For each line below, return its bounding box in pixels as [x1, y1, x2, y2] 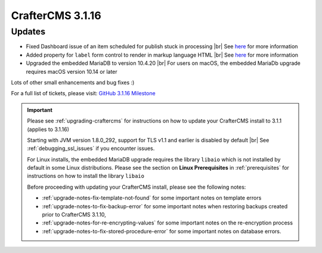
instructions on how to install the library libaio [27, 173, 144, 180]
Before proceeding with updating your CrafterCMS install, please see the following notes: [27, 183, 246, 190]
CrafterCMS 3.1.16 [11, 9, 101, 22]
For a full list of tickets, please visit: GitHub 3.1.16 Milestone [11, 90, 156, 97]
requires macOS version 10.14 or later [26, 68, 117, 75]
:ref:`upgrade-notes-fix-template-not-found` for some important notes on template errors [42, 194, 262, 202]
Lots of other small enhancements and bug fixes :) [11, 79, 135, 86]
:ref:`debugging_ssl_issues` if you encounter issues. [27, 145, 155, 152]
